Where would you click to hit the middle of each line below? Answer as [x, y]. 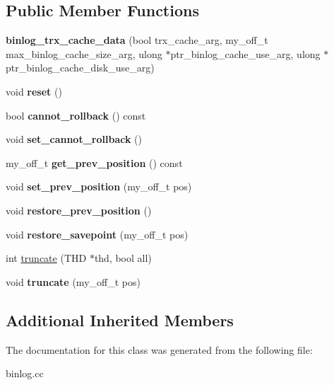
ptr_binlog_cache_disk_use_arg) [80, 68]
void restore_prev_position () [79, 210]
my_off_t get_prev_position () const [94, 162]
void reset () [34, 91]
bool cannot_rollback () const [76, 115]
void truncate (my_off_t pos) [73, 281]
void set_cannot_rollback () [74, 139]
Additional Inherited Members [120, 320]
